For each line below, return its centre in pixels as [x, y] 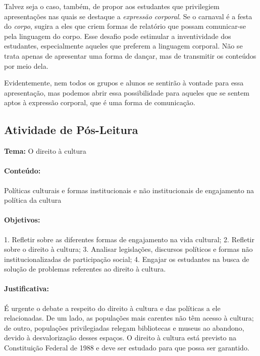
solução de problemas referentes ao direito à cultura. [85, 269]
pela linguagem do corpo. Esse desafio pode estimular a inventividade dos [118, 36]
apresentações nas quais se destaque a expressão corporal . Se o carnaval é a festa [128, 16]
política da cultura [33, 200]
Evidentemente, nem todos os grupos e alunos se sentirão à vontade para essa [124, 83]
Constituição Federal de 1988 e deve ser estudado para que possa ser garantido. [127, 348]
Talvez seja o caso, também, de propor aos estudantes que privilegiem [112, 6]
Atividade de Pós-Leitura [71, 130]
